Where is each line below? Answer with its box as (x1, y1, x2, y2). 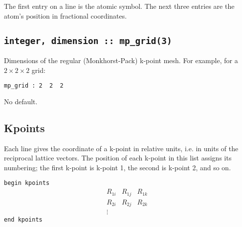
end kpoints (4, 216, 43, 224)
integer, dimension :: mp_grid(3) (4, 35, 172, 46)
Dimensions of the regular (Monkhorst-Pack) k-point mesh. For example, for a (4, 55, 238, 65)
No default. (4, 96, 38, 106)
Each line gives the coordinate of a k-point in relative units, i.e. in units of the (4, 143, 239, 153)
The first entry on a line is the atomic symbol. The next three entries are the (4, 1, 235, 11)
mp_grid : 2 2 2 (4, 82, 64, 90)
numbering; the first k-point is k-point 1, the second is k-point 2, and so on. (4, 162, 231, 172)
